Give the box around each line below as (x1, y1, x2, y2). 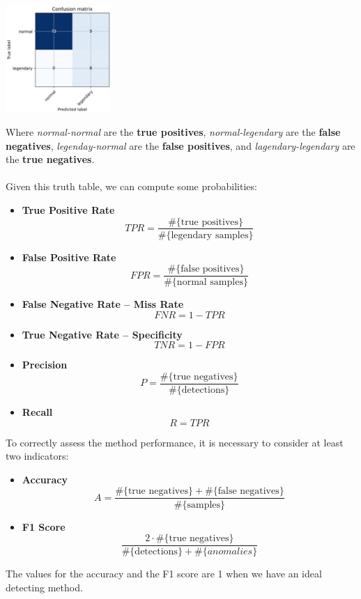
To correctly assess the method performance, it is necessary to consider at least (6, 435, 344, 449)
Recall (22, 405, 53, 419)
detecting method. (6, 579, 83, 594)
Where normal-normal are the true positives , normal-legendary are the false (6, 124, 341, 139)
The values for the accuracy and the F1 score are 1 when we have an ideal (6, 566, 322, 581)
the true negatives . (6, 152, 95, 166)
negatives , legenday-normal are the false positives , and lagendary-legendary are (6, 138, 355, 153)
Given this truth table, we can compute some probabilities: (6, 179, 257, 194)
